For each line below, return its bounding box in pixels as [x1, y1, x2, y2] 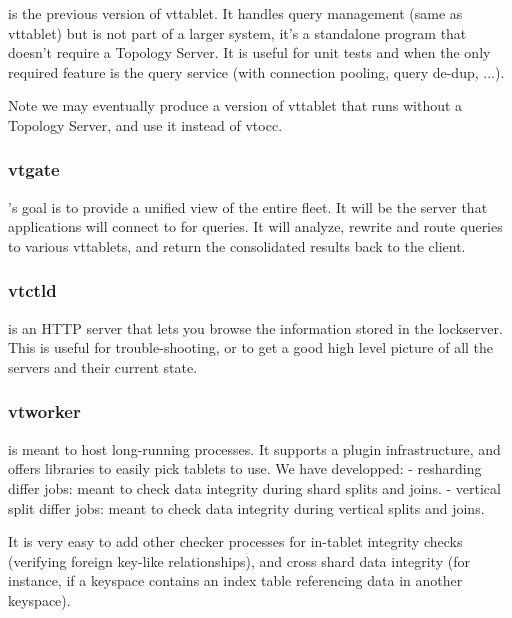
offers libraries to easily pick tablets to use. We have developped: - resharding [8, 458, 482, 479]
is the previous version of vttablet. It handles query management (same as [8, 3, 463, 23]
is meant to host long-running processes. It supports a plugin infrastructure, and [8, 438, 501, 459]
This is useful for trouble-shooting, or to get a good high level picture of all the [8, 337, 494, 358]
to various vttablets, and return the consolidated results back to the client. [8, 235, 466, 256]
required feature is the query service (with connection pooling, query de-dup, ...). [8, 61, 505, 82]
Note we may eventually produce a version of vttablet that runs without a [8, 95, 463, 116]
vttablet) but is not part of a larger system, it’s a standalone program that [8, 22, 467, 43]
